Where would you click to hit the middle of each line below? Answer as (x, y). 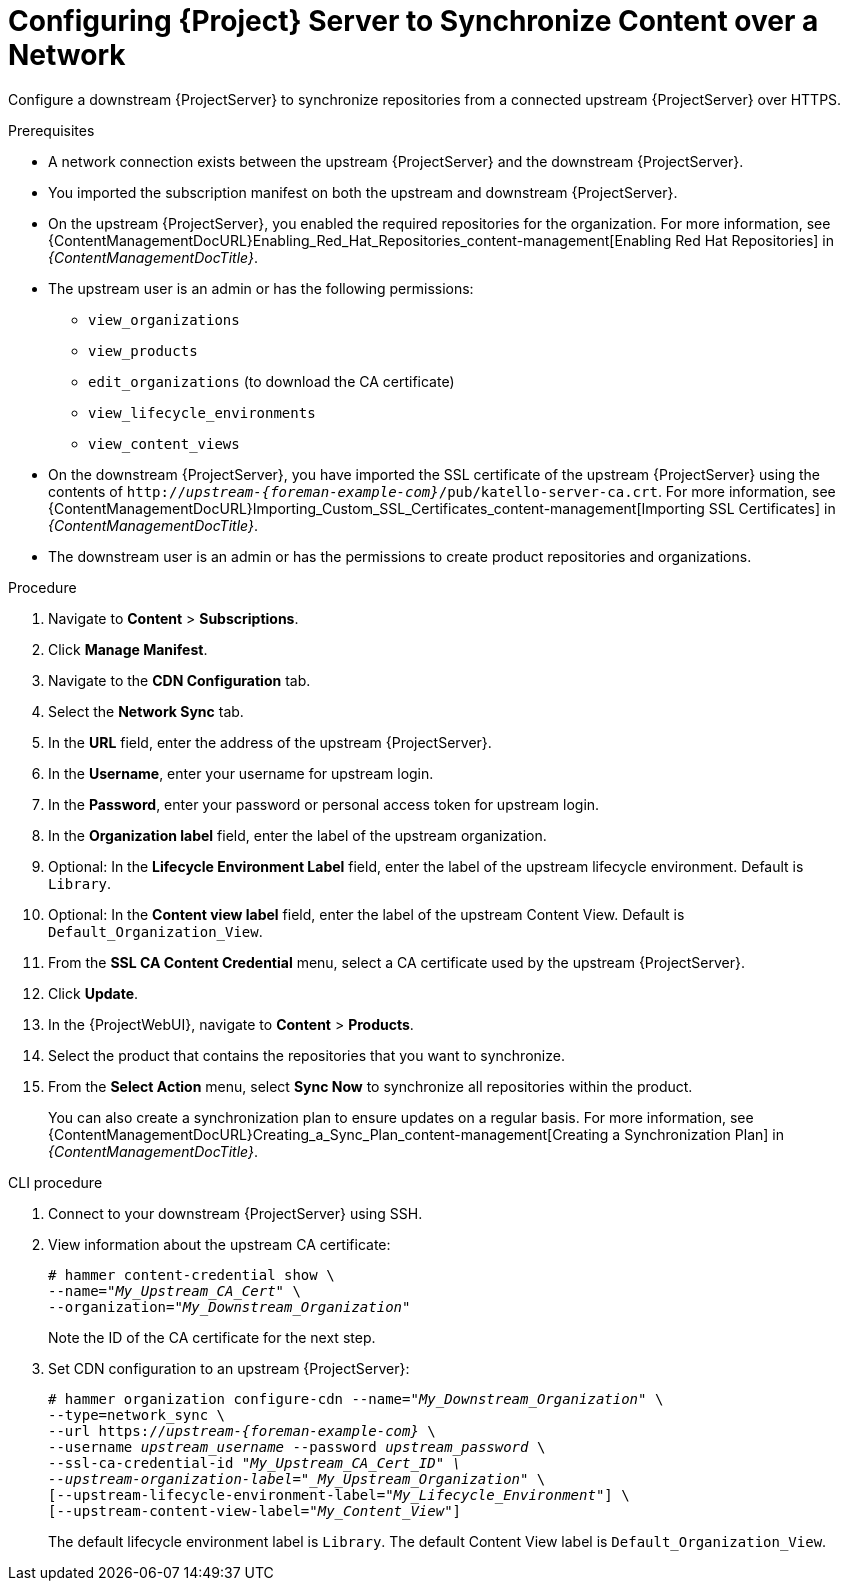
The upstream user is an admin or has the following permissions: (261, 288)
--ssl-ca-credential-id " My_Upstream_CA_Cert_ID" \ (255, 1462)
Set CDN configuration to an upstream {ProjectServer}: (229, 1368)
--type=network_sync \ (137, 1414)
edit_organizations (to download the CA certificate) (271, 381)
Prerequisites (51, 130)
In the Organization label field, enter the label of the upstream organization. (297, 835)
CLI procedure (55, 1182)
